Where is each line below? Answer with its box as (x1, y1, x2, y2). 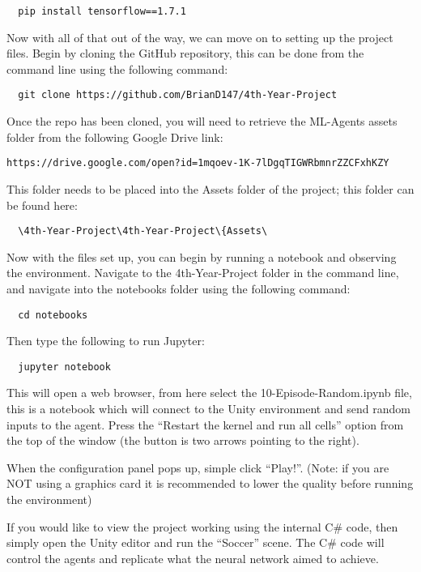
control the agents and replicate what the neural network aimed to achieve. (6, 549, 379, 566)
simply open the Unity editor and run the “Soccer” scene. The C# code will (6, 534, 385, 551)
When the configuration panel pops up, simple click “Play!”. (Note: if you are (6, 459, 389, 476)
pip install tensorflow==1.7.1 (18, 6, 186, 17)
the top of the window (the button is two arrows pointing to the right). (6, 432, 359, 449)
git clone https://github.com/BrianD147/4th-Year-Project (18, 89, 338, 101)
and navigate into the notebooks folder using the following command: (6, 280, 351, 297)
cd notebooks (18, 309, 88, 321)
